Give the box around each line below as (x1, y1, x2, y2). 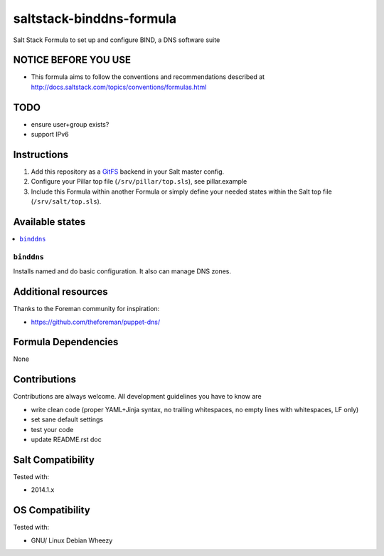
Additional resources (13, 285, 108, 298)
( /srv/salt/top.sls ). (31, 197, 102, 206)
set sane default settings (31, 415, 103, 424)
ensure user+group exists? (31, 120, 110, 128)
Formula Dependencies (13, 336, 119, 348)
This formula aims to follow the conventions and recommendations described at (31, 73, 265, 81)
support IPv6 (31, 130, 69, 139)
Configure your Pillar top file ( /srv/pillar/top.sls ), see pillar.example (31, 177, 247, 186)
